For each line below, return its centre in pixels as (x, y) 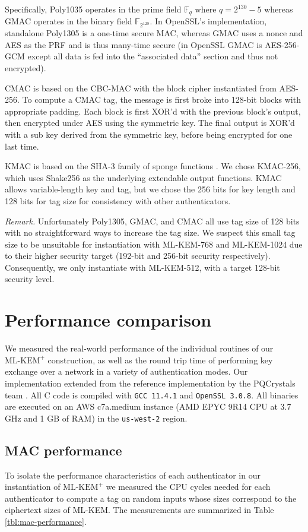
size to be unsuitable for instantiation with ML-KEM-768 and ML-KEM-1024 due (154, 244)
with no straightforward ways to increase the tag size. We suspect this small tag (150, 232)
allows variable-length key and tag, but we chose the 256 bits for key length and (150, 189)
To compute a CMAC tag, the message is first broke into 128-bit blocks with (161, 99)
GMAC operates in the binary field (69, 21)
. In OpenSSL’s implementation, (208, 21)
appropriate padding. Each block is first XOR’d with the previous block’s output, (153, 111)
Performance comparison (108, 320)
